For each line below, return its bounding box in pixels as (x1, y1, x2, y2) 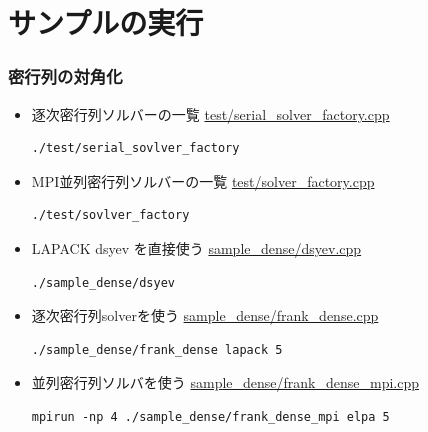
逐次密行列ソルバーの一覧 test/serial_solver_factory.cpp (31, 103, 390, 124)
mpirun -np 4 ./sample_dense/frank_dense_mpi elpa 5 (31, 409, 390, 424)
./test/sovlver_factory (31, 208, 190, 223)
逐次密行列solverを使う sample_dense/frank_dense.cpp (31, 305, 379, 326)
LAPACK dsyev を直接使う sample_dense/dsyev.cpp (31, 237, 362, 258)
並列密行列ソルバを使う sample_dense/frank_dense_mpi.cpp (31, 372, 420, 393)
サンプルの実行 (8, 2, 204, 43)
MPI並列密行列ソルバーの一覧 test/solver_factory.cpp (31, 170, 375, 191)
